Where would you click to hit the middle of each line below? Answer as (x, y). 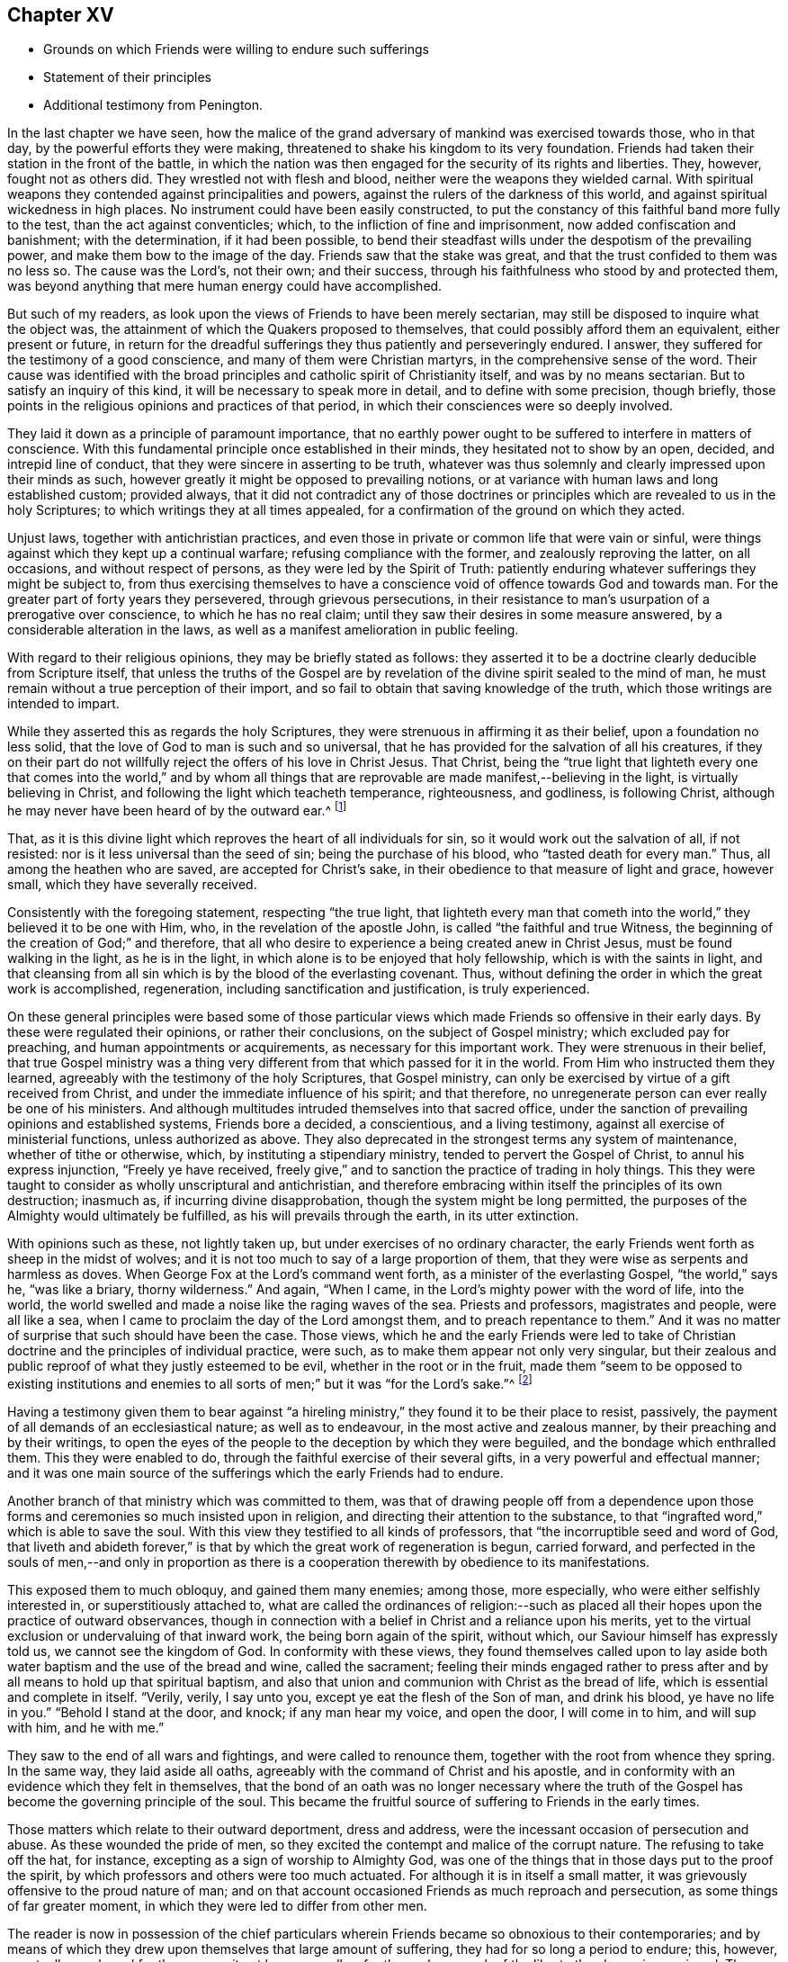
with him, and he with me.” (86, 1727)
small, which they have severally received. (132, 885)
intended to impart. (63, 704)
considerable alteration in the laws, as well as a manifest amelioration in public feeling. (263, 630)
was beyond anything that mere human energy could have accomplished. (225, 286)
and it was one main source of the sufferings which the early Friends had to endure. (255, 1472)
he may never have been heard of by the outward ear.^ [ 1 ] (177, 810)
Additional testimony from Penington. (153, 105)
